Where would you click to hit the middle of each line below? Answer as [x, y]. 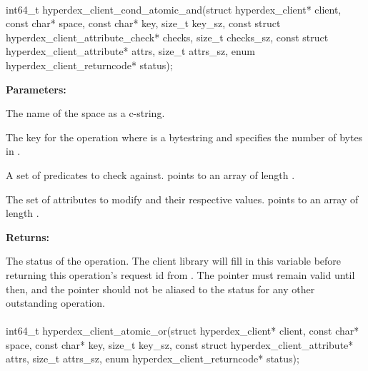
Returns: [28, 237]
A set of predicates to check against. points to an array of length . [150, 174]
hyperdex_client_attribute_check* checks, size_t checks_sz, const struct [167, 37]
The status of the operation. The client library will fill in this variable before [174, 261]
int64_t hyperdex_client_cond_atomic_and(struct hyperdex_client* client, [174, 9]
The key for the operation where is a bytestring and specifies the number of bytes [184, 137]
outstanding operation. [55, 303]
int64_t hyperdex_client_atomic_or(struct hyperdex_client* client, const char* [183, 331]
